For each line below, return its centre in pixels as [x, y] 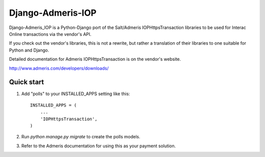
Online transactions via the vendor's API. [50, 34]
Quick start [26, 82]
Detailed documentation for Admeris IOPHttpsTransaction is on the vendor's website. [95, 59]
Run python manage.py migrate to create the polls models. [81, 137]
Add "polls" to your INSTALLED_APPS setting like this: [76, 94]
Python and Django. [29, 50]
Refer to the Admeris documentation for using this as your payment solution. [99, 146]
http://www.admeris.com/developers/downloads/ [59, 68]
